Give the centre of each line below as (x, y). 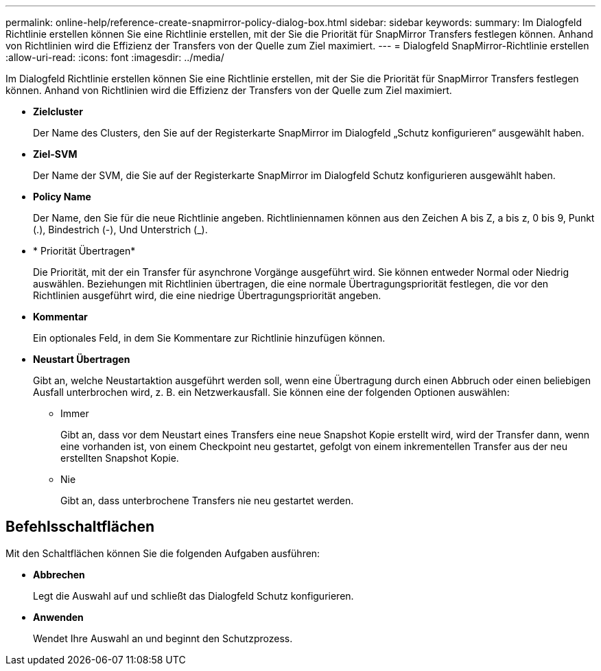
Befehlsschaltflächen (80, 527)
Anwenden (58, 617)
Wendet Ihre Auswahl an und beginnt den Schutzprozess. (163, 638)
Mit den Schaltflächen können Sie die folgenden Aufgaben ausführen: (163, 553)
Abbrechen (59, 574)
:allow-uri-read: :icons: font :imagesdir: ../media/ (115, 57)
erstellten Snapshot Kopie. (120, 458)
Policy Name (62, 197)
